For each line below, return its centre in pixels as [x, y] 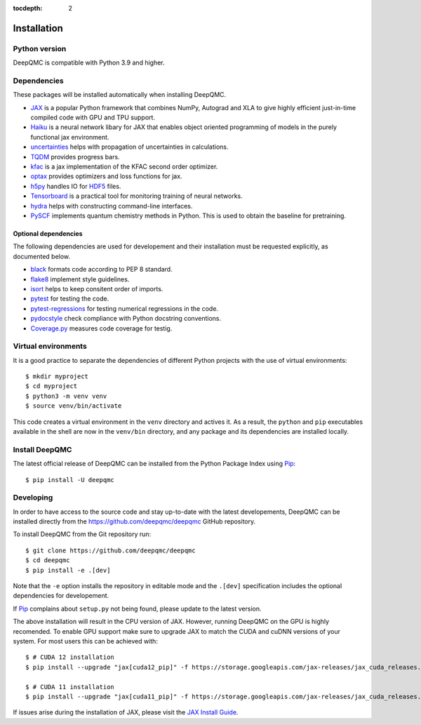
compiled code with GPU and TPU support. [93, 118]
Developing [33, 498]
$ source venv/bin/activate [74, 406]
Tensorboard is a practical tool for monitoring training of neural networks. [137, 196]
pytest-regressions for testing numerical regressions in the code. [125, 308]
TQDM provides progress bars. [75, 157]
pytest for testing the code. [70, 299]
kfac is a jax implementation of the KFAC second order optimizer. [124, 167]
